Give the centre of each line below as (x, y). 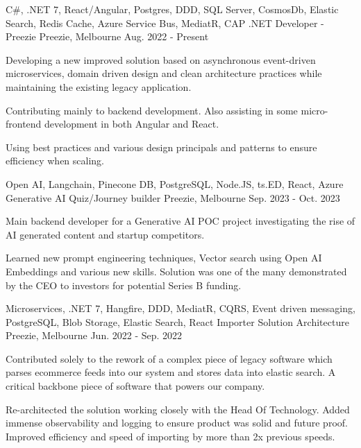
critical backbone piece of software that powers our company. (135, 386)
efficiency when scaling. (55, 161)
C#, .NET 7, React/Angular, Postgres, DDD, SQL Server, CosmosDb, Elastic (172, 9)
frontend (24, 124)
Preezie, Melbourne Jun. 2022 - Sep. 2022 (94, 335)
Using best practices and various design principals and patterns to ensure (161, 147)
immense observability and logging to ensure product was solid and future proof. (177, 423)
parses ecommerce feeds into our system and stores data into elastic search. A (171, 372)
